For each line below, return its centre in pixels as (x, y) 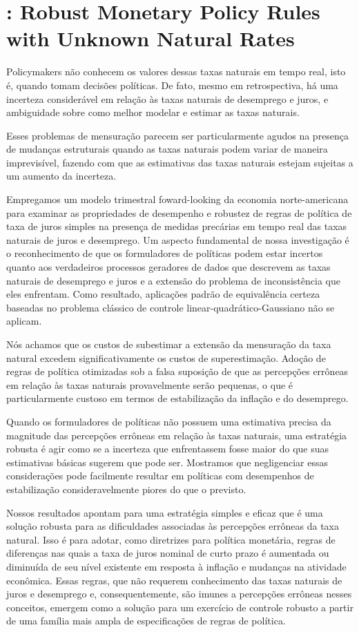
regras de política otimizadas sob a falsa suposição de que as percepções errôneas (177, 371)
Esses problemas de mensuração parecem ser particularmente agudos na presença (178, 135)
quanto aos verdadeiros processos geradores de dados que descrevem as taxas (168, 267)
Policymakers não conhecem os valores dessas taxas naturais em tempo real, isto (176, 71)
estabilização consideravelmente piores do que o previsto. (126, 489)
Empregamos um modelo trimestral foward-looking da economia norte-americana (177, 199)
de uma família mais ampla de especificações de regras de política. (146, 621)
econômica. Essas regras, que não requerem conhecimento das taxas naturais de (174, 580)
